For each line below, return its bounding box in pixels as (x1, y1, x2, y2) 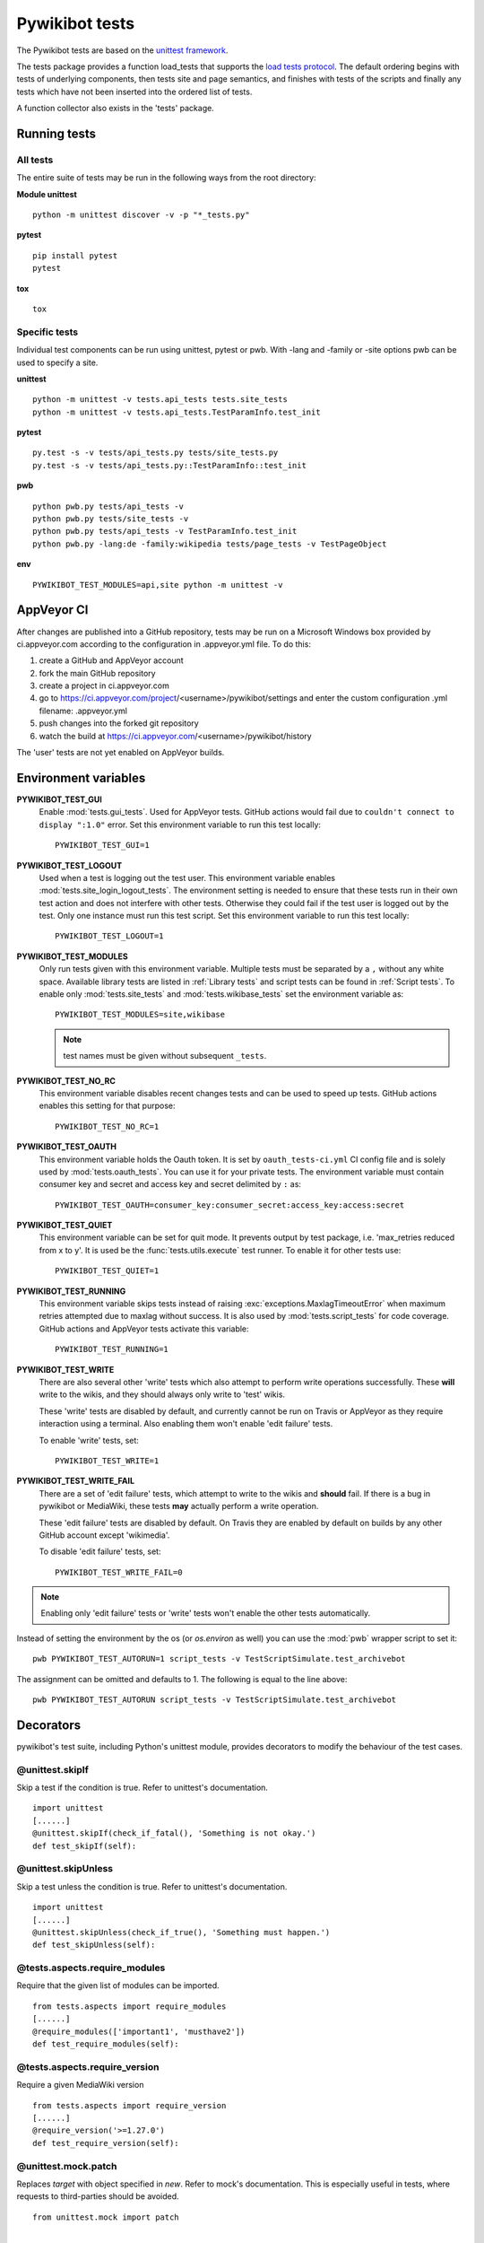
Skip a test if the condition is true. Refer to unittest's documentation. (16, 1782, 269, 1794)
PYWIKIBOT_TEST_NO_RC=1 (55, 1121, 160, 1131)
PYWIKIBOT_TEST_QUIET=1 (55, 1266, 160, 1276)
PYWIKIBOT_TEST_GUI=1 (55, 840, 150, 851)
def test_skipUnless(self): (32, 1940, 156, 1951)
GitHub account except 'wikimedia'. (39, 1530, 170, 1540)
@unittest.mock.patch (16, 2160, 117, 2172)
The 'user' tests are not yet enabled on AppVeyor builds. (16, 747, 225, 758)
